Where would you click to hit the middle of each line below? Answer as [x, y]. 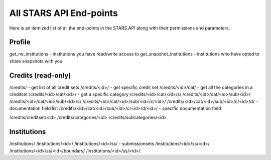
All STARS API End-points [63, 13]
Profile [20, 42]
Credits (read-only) [40, 75]
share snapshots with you [36, 61]
